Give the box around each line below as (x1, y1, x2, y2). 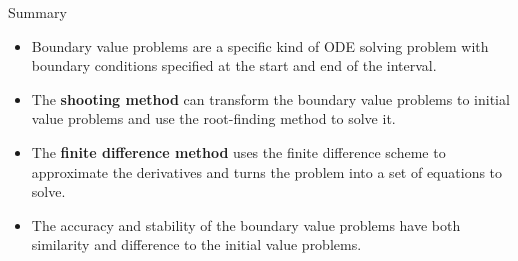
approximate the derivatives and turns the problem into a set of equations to (31, 161, 503, 182)
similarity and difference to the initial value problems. (31, 234, 362, 255)
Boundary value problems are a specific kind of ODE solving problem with (31, 35, 489, 56)
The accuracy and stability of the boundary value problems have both (31, 214, 461, 235)
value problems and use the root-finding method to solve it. (31, 108, 396, 129)
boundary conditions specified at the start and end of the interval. (31, 55, 437, 76)
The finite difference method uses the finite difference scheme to (31, 141, 446, 162)
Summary (8, 2, 67, 22)
